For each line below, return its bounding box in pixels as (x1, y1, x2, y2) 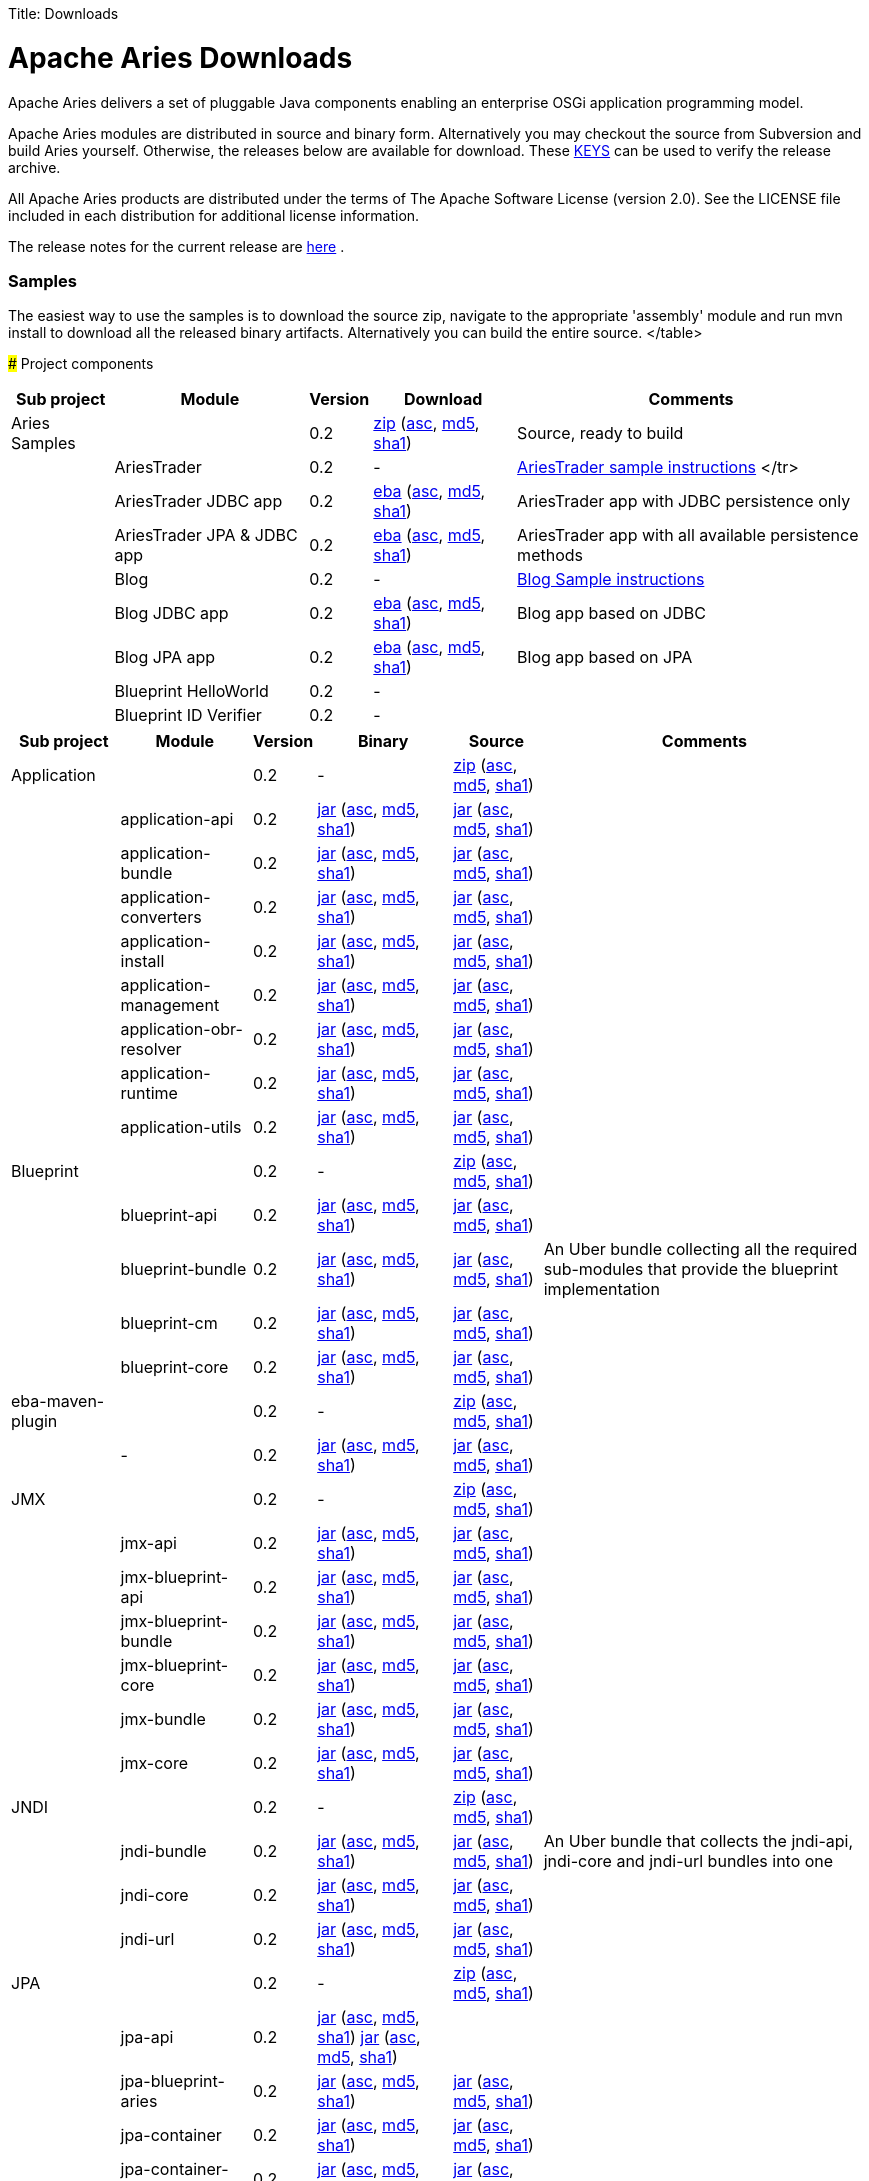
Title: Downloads (8, 5, 119, 22)
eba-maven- (11, 1391, 105, 1412)
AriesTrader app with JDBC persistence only (517, 491, 851, 512)
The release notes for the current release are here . (8, 237, 345, 255)
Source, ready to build (517, 423, 684, 444)
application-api (120, 809, 234, 830)
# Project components (8, 355, 154, 373)
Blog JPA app (114, 647, 216, 668)
